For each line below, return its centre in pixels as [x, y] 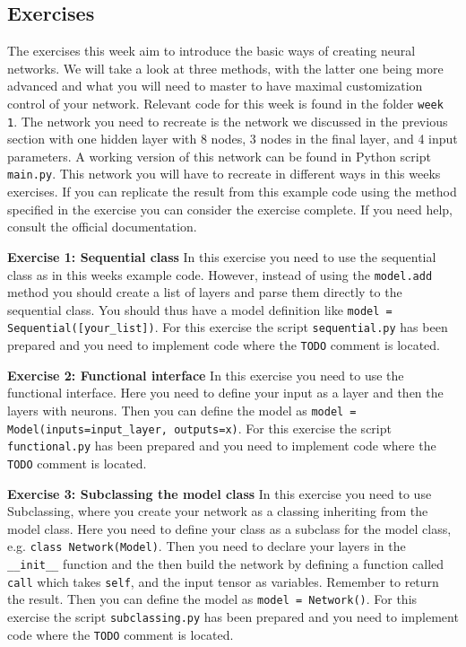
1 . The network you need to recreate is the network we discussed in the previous [228, 121]
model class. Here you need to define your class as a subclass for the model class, [229, 528]
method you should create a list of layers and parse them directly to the [205, 292]
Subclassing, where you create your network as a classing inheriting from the [218, 511]
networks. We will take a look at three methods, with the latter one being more [225, 68]
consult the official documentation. [102, 227]
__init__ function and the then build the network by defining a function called [226, 563]
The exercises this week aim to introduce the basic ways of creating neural [211, 51]
